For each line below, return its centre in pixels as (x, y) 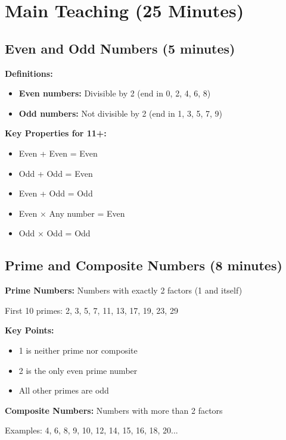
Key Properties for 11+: (56, 133)
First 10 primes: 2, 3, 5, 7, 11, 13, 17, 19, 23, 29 (91, 310)
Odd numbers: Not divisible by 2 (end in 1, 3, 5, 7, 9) (120, 113)
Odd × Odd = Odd (55, 233)
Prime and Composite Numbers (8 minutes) (144, 265)
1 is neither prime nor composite (78, 350)
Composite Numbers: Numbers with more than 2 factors (114, 410)
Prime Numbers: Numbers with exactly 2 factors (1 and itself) (124, 290)
